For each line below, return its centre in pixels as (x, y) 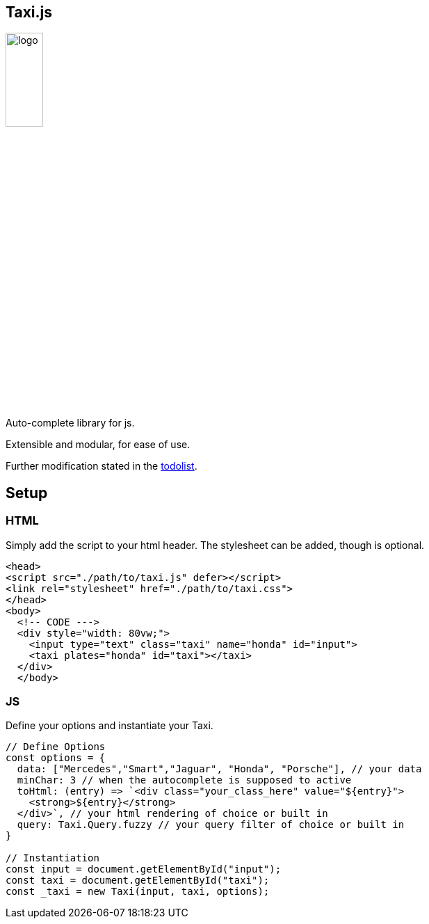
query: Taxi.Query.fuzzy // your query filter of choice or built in (211, 825)
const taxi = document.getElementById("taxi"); (138, 881)
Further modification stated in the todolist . (102, 466)
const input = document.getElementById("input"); (144, 869)
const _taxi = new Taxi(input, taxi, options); (138, 892)
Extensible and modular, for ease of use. (98, 445)
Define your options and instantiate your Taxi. (110, 726)
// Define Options (56, 747)
